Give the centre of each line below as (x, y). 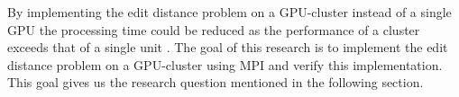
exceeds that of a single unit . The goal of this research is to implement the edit (228, 47)
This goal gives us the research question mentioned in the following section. (216, 82)
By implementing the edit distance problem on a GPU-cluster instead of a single (229, 12)
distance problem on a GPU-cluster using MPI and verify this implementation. (225, 64)
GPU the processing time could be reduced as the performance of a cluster (214, 29)
